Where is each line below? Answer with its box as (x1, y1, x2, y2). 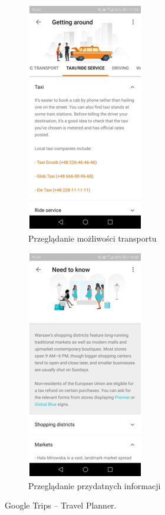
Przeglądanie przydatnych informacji (28, 479, 161, 491)
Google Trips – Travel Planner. (5, 499, 117, 511)
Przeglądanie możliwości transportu (28, 232, 157, 244)
